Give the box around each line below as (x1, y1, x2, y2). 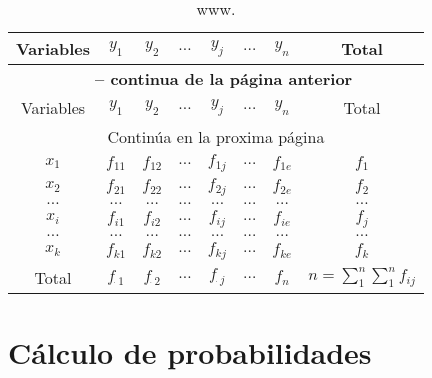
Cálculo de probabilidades (8, 331, 372, 372)
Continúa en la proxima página (107, 125, 325, 148)
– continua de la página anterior (95, 67, 353, 90)
